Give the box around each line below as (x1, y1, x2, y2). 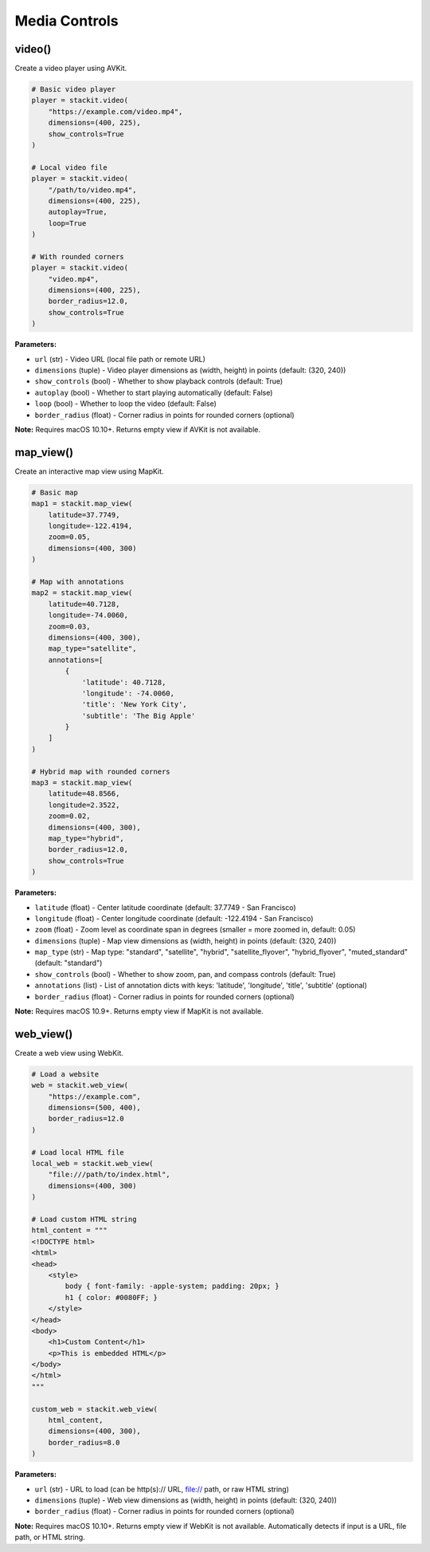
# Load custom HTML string (31, 1215, 137, 1223)
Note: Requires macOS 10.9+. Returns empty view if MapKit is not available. (14, 1006, 264, 1016)
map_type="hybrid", (48, 833, 125, 843)
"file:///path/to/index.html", (48, 1170, 170, 1180)
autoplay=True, (48, 207, 107, 217)
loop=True (48, 219, 87, 227)
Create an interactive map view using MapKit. (14, 467, 164, 476)
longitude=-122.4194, (48, 522, 133, 530)
